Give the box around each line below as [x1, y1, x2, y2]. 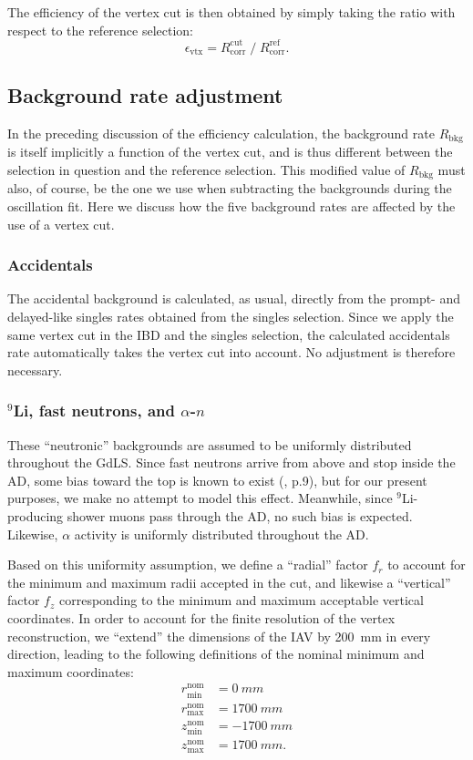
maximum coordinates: [7, 662, 134, 681]
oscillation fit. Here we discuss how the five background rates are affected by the [7, 196, 456, 215]
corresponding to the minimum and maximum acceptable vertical [58, 591, 424, 610]
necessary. [7, 360, 63, 379]
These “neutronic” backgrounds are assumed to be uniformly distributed [7, 435, 412, 454]
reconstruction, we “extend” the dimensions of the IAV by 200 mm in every [7, 626, 431, 645]
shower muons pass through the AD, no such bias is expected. [67, 506, 413, 525]
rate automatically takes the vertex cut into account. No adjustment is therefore [7, 343, 456, 362]
